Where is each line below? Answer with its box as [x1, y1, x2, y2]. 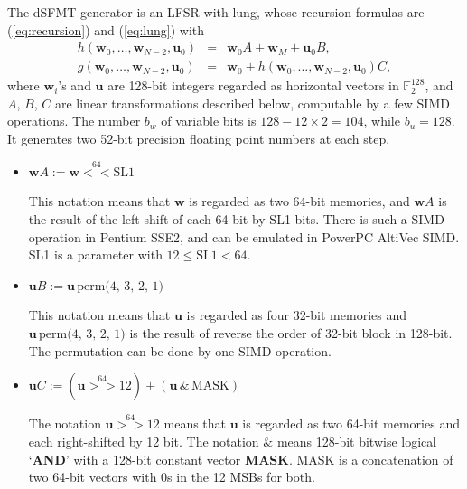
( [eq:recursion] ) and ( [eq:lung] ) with [7, 20, 205, 39]
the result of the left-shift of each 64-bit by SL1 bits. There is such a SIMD [28, 210, 444, 229]
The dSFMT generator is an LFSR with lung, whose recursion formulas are [7, 3, 425, 21]
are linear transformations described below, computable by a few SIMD [54, 93, 450, 112]
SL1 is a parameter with [28, 245, 163, 264]
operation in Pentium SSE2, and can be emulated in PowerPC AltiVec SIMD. [28, 227, 460, 246]
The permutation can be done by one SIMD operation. [28, 341, 332, 360]
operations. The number [7, 111, 141, 130]
